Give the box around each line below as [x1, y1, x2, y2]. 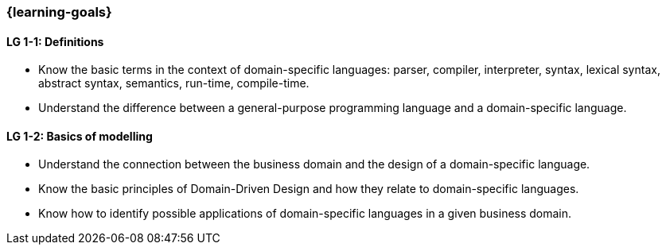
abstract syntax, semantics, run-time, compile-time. [38, 76, 310, 91]
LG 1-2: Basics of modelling [6, 129, 153, 143]
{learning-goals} [6, 4, 112, 20]
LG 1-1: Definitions [6, 34, 104, 48]
